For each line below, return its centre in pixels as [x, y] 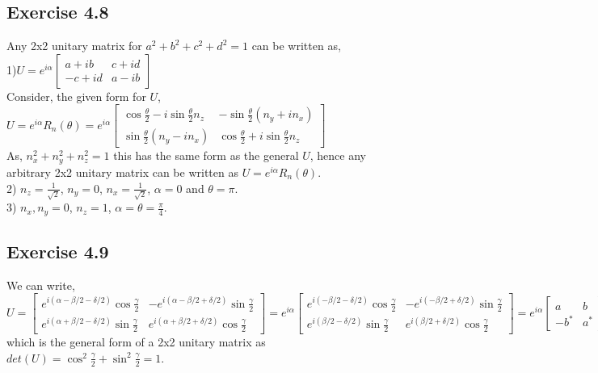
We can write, [41, 285]
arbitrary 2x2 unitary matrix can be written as [122, 172]
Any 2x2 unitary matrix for [74, 46]
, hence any [338, 155]
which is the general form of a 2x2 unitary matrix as [136, 342]
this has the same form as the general [206, 155]
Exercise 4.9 [58, 251]
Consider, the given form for [76, 96]
